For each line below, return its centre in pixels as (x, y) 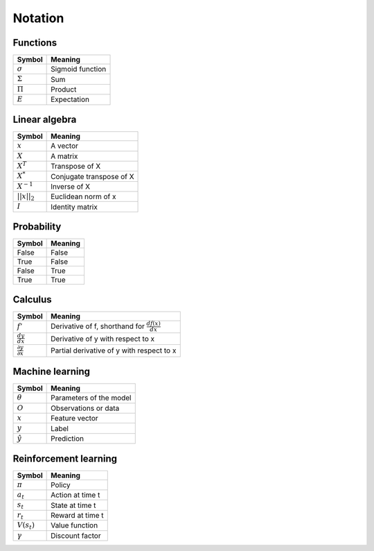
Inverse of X (70, 186)
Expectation (70, 99)
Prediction (68, 439)
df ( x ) (153, 323)
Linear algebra (45, 120)
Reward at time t (77, 516)
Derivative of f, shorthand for (98, 326)
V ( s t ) (26, 526)
